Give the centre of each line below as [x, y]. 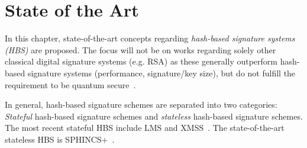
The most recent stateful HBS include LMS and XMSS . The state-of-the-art [145, 128]
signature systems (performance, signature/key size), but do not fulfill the [161, 73]
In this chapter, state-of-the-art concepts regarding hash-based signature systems [150, 38]
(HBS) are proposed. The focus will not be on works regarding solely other [140, 49]
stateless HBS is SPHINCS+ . [60, 139]
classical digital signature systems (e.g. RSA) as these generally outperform [141, 61]
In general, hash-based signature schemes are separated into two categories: [141, 104]
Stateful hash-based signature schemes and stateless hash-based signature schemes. [154, 116]
